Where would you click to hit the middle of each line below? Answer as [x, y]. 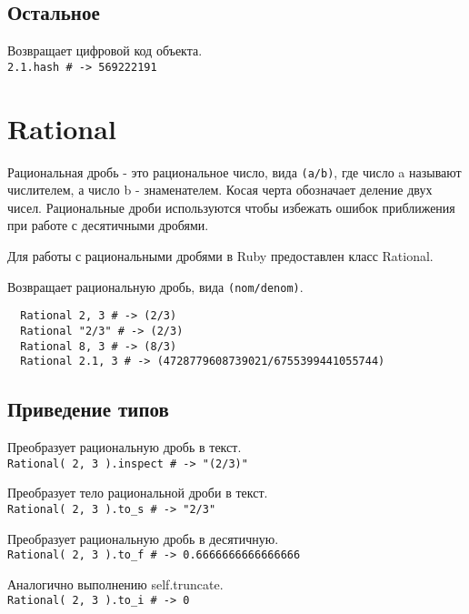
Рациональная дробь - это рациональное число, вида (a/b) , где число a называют [234, 171]
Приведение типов [88, 409]
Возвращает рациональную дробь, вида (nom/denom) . [155, 286]
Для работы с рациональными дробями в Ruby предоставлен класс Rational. [220, 256]
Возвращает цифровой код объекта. [105, 50]
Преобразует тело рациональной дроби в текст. [138, 493]
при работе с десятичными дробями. [108, 225]
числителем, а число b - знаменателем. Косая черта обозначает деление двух [220, 190]
